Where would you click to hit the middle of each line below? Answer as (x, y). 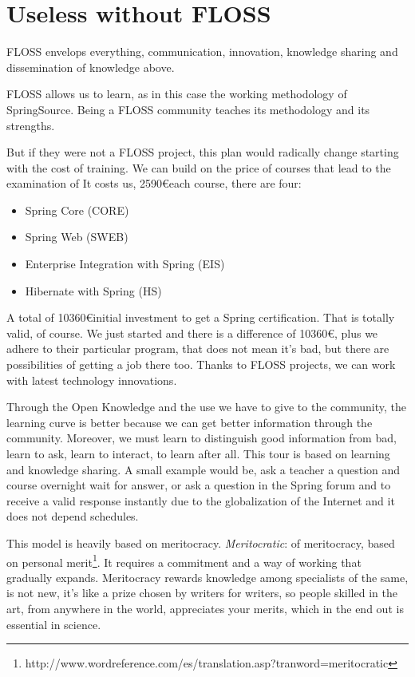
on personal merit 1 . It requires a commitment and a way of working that (184, 560)
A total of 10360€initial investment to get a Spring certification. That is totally (201, 317)
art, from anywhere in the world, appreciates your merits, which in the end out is (205, 608)
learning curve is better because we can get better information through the (190, 422)
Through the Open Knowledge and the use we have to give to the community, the (206, 407)
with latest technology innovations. (92, 380)
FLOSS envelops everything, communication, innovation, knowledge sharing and (202, 51)
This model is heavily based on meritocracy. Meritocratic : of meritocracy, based (201, 542)
